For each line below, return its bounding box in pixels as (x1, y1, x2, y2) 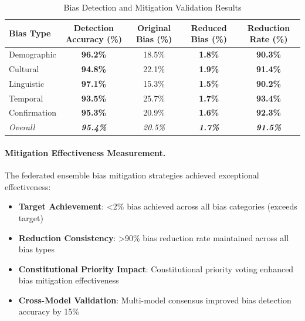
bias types (18, 243, 55, 255)
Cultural (9, 62, 39, 75)
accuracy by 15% (18, 305, 79, 317)
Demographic (9, 48, 56, 60)
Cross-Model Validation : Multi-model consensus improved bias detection (18, 293, 292, 306)
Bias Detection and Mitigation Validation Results (63, 1, 242, 13)
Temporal (9, 92, 43, 104)
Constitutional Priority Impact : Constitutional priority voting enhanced (18, 262, 294, 275)
